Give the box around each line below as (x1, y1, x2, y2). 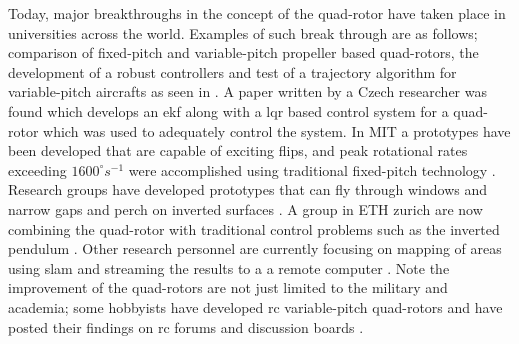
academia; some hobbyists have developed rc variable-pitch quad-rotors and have (8, 296, 503, 317)
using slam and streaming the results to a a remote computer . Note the (8, 257, 450, 278)
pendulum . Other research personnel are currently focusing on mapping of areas (8, 238, 502, 259)
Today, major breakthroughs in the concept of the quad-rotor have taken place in (8, 3, 506, 23)
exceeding (8, 159, 67, 180)
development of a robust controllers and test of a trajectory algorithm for (8, 61, 457, 82)
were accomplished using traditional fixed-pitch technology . (128, 159, 496, 180)
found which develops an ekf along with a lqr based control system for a (8, 100, 449, 121)
